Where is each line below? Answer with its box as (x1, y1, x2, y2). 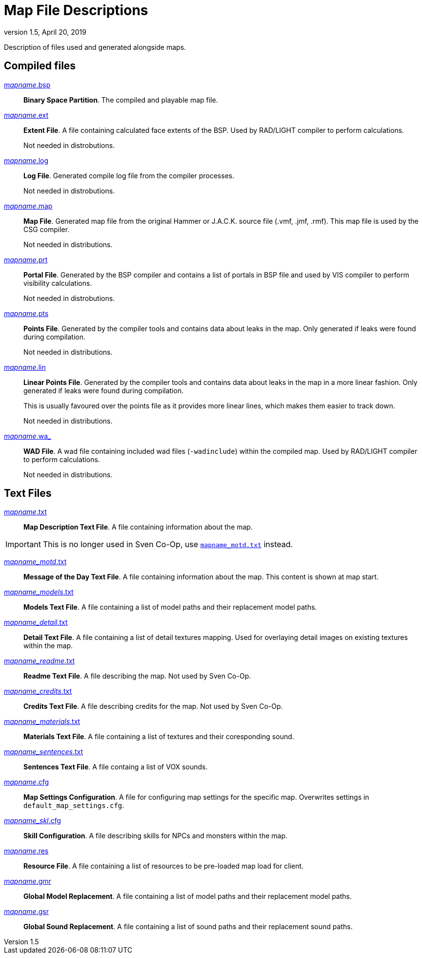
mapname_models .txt (4, 588, 74, 596)
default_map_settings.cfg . (23, 801, 124, 810)
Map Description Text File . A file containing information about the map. (23, 523, 253, 532)
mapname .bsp (4, 80, 51, 89)
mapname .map (4, 201, 53, 210)
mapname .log (4, 156, 49, 165)
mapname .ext (4, 110, 49, 119)
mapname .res (4, 847, 49, 855)
